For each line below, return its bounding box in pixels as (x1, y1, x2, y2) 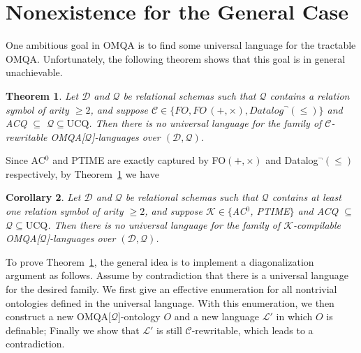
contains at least (272, 190, 341, 204)
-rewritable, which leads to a (191, 322, 314, 337)
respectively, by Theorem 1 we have (6, 166, 159, 181)
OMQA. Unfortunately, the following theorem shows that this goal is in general (6, 51, 346, 66)
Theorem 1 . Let (6, 88, 79, 103)
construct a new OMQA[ (6, 309, 112, 324)
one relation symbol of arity (6, 204, 124, 218)
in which (276, 309, 313, 324)
